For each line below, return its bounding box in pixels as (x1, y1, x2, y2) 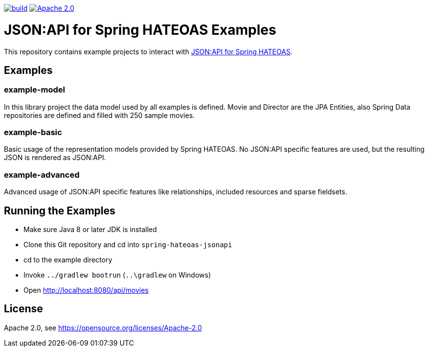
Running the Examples (4, 204, 115, 217)
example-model (4, 85, 65, 95)
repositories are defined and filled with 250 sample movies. (4, 111, 195, 119)
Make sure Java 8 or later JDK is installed (23, 225, 157, 234)
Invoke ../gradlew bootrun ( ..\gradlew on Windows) (23, 271, 211, 280)
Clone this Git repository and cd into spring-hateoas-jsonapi (23, 240, 232, 249)
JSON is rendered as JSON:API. (4, 153, 106, 162)
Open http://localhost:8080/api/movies (23, 286, 149, 295)
